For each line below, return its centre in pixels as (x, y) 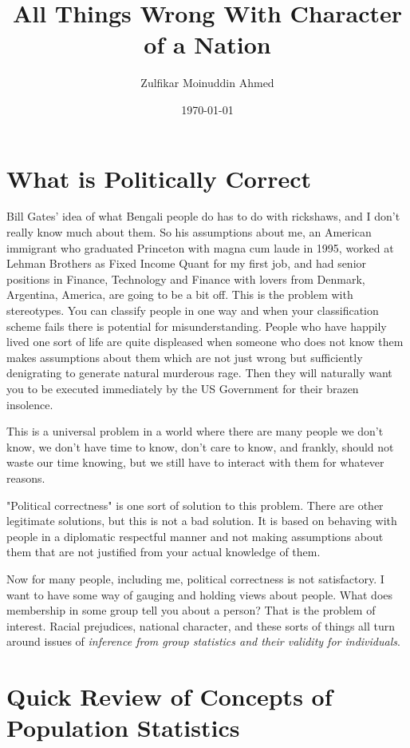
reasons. (26, 477)
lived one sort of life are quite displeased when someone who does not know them (205, 342)
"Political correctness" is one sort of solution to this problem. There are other (195, 505)
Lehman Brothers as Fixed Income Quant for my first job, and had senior (187, 263)
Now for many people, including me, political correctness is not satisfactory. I (195, 578)
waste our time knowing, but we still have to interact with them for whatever (195, 462)
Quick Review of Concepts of (170, 696)
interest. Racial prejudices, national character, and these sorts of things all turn (201, 625)
